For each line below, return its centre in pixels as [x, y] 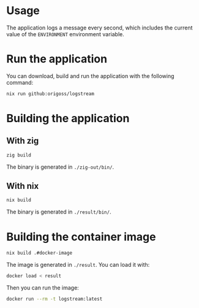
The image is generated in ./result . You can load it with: [78, 265]
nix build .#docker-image [39, 253]
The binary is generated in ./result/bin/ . [59, 212]
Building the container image [81, 237]
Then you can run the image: [43, 288]
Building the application [68, 118]
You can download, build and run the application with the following [90, 76]
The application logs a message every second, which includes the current [99, 28]
